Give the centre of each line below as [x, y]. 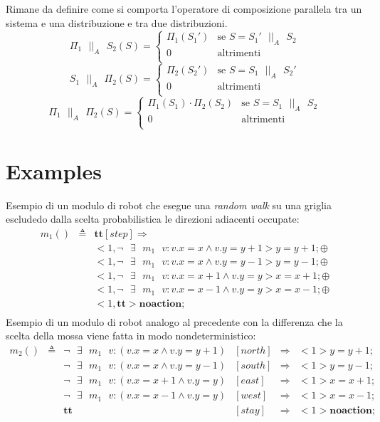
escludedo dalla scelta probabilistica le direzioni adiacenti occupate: [153, 219]
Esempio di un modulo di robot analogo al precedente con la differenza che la [174, 321]
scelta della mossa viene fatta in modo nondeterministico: [131, 336]
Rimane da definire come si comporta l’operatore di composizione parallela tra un [184, 9]
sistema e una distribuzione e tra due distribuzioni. [117, 22]
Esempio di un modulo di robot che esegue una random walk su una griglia [169, 205]
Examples [54, 170]
